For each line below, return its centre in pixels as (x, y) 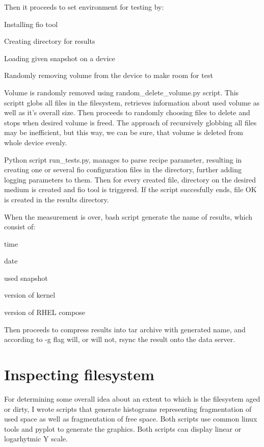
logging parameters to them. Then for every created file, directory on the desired (130, 179)
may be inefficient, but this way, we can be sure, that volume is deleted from (124, 132)
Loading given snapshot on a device (60, 58)
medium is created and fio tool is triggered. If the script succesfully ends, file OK (130, 189)
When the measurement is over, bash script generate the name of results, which (128, 216)
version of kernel (30, 295)
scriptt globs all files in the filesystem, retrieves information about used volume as (132, 102)
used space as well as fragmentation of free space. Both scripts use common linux (131, 419)
